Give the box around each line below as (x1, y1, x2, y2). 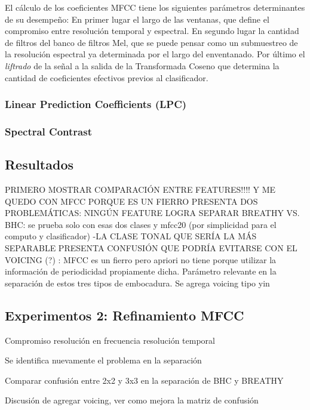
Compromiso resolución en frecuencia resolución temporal (5, 334, 215, 346)
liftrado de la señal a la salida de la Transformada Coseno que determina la (5, 59, 280, 72)
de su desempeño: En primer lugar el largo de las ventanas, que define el (5, 13, 269, 25)
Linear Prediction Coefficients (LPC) (5, 97, 187, 112)
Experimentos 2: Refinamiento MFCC (5, 306, 244, 324)
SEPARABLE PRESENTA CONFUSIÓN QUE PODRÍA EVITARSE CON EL (5, 242, 297, 254)
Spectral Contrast (5, 124, 92, 138)
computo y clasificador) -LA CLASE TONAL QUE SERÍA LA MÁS (5, 230, 257, 242)
